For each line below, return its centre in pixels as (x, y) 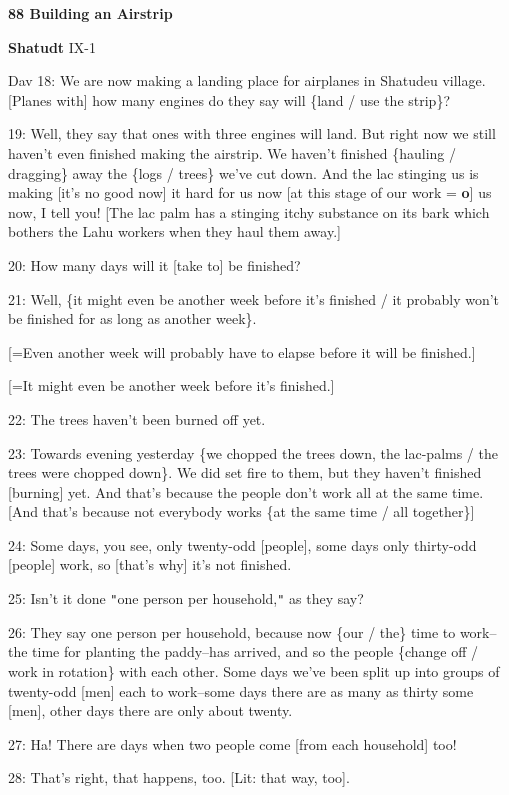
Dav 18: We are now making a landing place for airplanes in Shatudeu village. (247, 80)
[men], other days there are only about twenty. (150, 710)
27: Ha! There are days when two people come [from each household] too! (232, 743)
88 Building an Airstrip (90, 13)
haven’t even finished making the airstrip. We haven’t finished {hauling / (232, 152)
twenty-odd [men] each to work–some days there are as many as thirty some (241, 690)
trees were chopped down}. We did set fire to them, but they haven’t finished (245, 472)
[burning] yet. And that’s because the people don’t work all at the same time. (246, 491)
